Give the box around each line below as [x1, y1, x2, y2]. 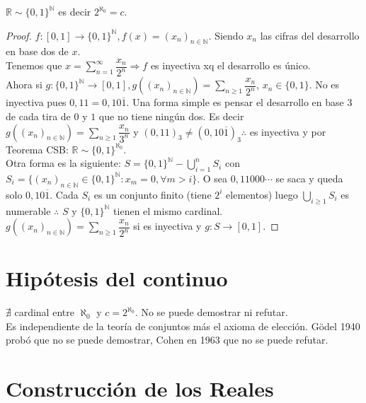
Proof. [6, 28, 32, 42]
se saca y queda [275, 170, 343, 185]
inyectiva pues [6, 95, 67, 110]
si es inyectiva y [133, 218, 202, 233]
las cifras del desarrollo [260, 28, 360, 42]
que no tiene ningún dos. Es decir [98, 108, 244, 123]
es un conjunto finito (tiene [93, 187, 212, 201]
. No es [309, 77, 340, 92]
